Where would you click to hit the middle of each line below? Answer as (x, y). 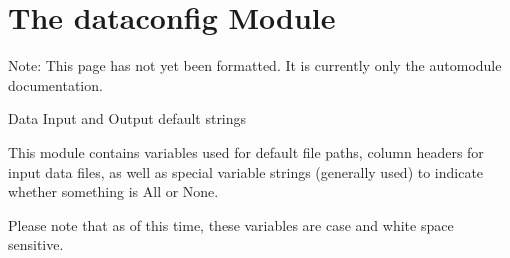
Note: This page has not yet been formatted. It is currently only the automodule (255, 65)
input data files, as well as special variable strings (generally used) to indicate (246, 171)
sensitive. (36, 244)
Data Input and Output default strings (127, 118)
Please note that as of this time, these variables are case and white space (231, 224)
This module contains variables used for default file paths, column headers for (246, 151)
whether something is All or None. (113, 191)
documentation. (55, 84)
